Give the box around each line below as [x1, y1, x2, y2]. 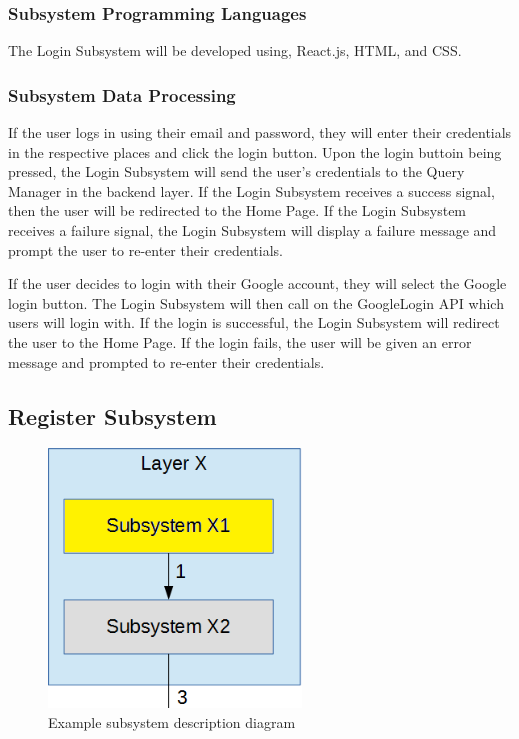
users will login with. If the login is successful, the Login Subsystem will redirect [8, 312, 500, 333]
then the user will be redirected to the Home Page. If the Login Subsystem [8, 200, 467, 221]
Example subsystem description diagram [48, 711, 296, 732]
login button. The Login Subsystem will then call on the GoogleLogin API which [8, 292, 504, 313]
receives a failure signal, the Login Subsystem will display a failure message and [8, 220, 497, 240]
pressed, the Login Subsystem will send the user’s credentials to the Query [8, 161, 465, 182]
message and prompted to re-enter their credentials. [8, 351, 325, 372]
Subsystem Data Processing [8, 82, 236, 107]
